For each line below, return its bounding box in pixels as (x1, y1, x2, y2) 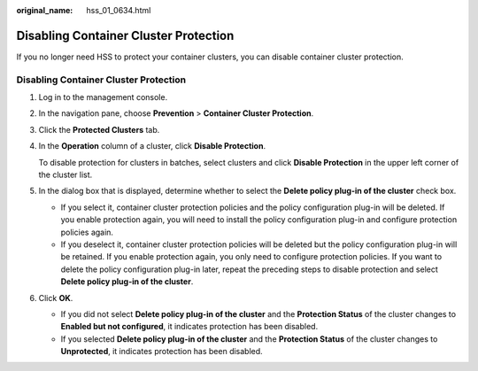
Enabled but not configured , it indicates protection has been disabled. (60, 321, 319, 332)
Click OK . (38, 292, 73, 303)
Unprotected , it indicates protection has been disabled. (60, 346, 263, 357)
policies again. (60, 227, 114, 237)
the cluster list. (38, 169, 93, 180)
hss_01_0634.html (86, 5, 151, 15)
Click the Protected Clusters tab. (38, 124, 160, 135)
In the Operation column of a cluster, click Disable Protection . (38, 141, 266, 151)
